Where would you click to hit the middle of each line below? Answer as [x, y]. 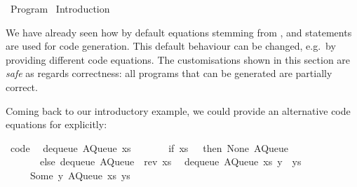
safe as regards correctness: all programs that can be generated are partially [169, 73]
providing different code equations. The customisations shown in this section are [178, 59]
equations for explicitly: [56, 124]
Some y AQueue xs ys [80, 175]
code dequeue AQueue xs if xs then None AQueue [149, 147]
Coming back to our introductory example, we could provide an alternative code [178, 110]
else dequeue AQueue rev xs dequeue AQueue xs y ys [170, 161]
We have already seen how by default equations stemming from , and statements [179, 32]
